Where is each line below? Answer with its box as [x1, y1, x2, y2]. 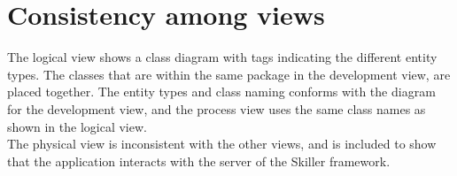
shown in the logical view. [7, 117, 147, 135]
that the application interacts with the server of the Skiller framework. [7, 151, 391, 170]
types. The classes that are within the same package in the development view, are [7, 65, 451, 83]
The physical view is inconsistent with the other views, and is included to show [7, 134, 437, 153]
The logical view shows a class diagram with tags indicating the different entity [7, 48, 438, 66]
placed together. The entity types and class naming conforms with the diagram [7, 82, 436, 101]
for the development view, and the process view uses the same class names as [7, 99, 426, 118]
